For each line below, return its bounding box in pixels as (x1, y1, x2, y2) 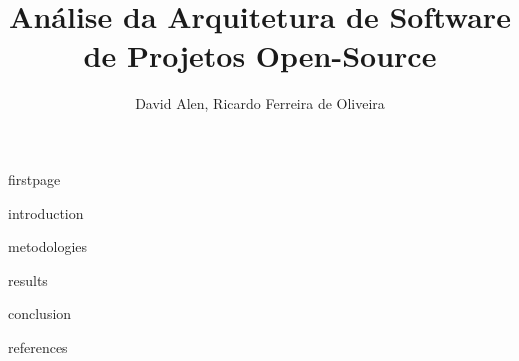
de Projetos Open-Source (83, 35, 437, 76)
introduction (8, 202, 84, 223)
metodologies (8, 236, 88, 257)
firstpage (8, 168, 61, 189)
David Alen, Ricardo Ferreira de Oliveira (135, 93, 385, 114)
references (8, 336, 68, 357)
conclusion (8, 303, 72, 324)
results (8, 269, 48, 290)
